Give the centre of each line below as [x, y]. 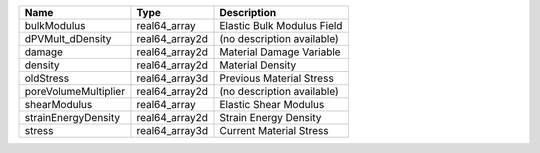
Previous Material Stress [276, 78]
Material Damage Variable [280, 52]
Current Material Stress [274, 130]
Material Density [258, 65]
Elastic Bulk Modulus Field [281, 25]
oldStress [47, 78]
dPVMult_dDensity [68, 38]
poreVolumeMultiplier [74, 91]
